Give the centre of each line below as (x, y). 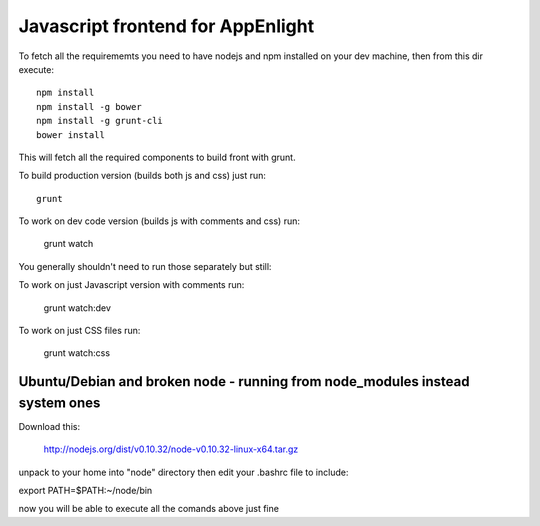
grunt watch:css (76, 353)
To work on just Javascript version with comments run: (131, 285)
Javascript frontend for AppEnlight (166, 26)
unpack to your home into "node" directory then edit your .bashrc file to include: (183, 472)
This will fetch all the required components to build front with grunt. (157, 157)
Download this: (49, 426)
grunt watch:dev (77, 307)
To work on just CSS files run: (79, 331)
